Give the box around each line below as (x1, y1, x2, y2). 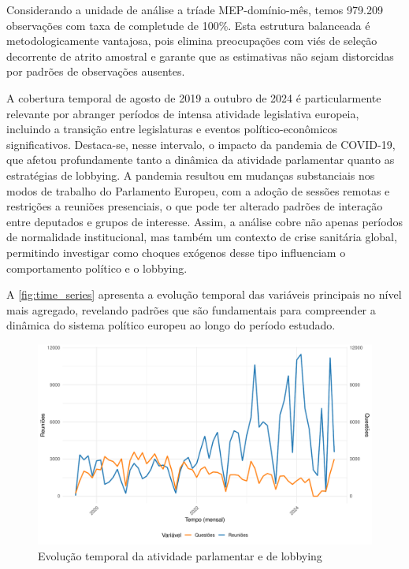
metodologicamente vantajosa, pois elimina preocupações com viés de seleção (6, 32, 377, 49)
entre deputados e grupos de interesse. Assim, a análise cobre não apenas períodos (6, 213, 403, 229)
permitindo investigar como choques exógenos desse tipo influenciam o (6, 244, 346, 260)
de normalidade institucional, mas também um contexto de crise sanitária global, (6, 229, 397, 245)
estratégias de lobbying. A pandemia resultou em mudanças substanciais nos (6, 166, 375, 183)
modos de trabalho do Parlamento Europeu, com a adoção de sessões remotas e (6, 182, 390, 199)
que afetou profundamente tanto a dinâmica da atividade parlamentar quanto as (6, 151, 395, 168)
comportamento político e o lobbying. (6, 259, 188, 276)
